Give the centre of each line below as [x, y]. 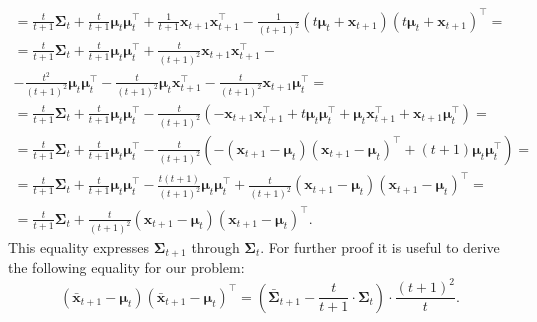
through [215, 246]
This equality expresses [79, 246]
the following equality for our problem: [126, 267]
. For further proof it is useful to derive [380, 246]
